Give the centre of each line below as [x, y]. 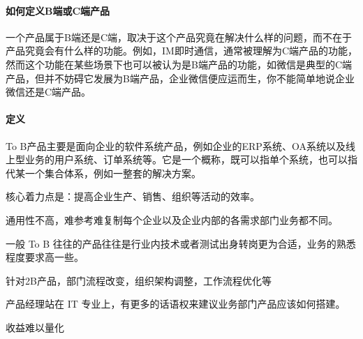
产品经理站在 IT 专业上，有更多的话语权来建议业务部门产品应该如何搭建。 [176, 304]
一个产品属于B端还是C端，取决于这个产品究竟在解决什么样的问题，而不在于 [179, 37]
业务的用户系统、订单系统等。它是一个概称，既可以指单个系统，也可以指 [191, 159]
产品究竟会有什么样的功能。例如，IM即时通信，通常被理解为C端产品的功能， [181, 51]
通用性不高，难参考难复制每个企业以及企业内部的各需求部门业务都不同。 [172, 219]
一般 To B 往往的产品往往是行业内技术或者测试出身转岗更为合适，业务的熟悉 [181, 243]
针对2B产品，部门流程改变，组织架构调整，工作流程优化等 [139, 280]
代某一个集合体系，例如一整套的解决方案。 [103, 173]
